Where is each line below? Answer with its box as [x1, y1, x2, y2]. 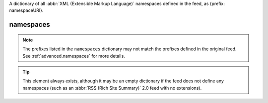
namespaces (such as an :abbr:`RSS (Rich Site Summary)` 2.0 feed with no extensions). [22, 85, 202, 91]
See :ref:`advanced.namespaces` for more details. [22, 53, 125, 59]
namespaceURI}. [9, 7, 44, 13]
